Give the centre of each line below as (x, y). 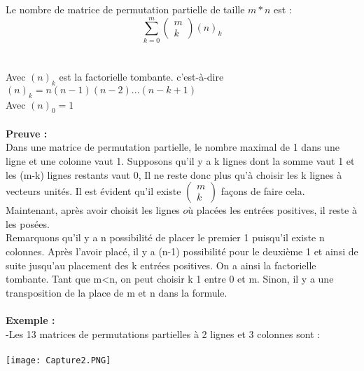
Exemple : (30, 320)
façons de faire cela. (263, 191)
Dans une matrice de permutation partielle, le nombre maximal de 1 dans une (173, 147)
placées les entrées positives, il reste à (276, 210)
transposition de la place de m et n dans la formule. (117, 292)
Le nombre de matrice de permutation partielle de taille (125, 9)
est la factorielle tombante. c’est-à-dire (141, 76)
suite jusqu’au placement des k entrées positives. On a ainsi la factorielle (161, 265)
